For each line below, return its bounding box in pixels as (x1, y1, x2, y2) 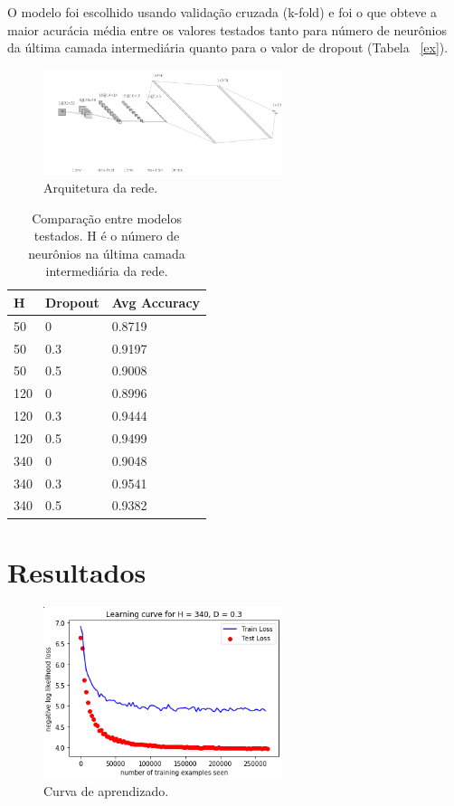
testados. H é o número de (33, 226, 180, 245)
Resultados (7, 553, 147, 590)
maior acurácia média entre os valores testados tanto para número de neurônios (7, 20, 447, 39)
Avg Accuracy (111, 292, 201, 311)
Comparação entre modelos (32, 208, 182, 227)
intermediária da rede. (45, 261, 168, 280)
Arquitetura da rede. (43, 177, 158, 196)
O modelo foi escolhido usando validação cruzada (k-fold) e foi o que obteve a (7, 3, 438, 21)
